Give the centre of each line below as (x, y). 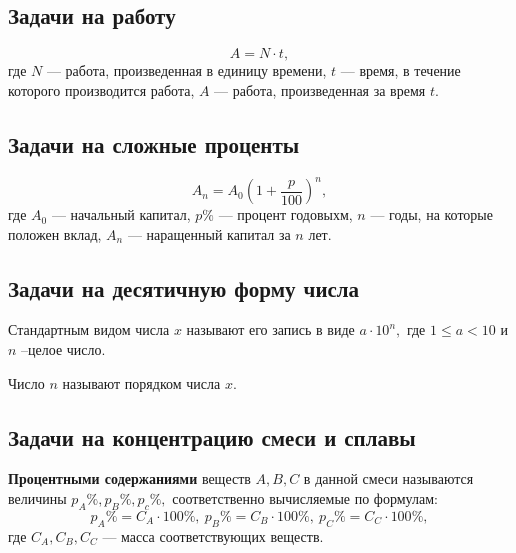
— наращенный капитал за (209, 233)
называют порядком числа (141, 382)
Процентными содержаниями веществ (129, 478)
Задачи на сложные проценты (154, 143)
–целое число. (63, 349)
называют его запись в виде (270, 329)
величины (37, 498)
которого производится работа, (101, 89)
